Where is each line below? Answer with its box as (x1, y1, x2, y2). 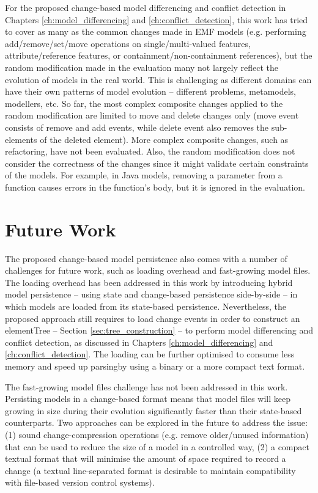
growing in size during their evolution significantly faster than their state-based (5, 404, 302, 417)
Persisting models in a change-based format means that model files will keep (5, 392, 290, 405)
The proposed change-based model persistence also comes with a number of (5, 252, 287, 265)
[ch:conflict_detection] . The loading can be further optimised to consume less (5, 348, 295, 360)
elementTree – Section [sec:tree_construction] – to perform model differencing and (5, 324, 313, 337)
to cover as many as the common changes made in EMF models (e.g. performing (5, 25, 306, 38)
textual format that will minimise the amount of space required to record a (5, 452, 286, 465)
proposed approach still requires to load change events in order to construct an (5, 312, 300, 324)
